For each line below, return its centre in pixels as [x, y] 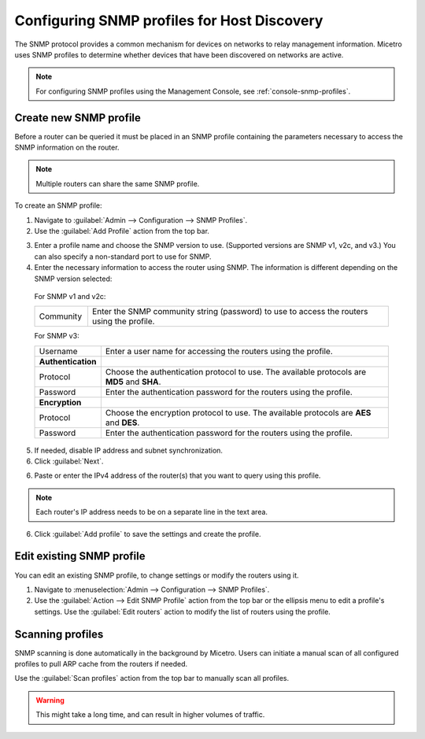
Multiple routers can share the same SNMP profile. [118, 183]
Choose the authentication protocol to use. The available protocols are [235, 371]
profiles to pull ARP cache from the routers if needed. [101, 664]
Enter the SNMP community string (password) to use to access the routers [230, 312]
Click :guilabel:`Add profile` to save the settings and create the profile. [148, 534]
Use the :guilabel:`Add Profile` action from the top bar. [122, 231]
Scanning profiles [59, 634]
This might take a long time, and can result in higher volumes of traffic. [150, 715]
